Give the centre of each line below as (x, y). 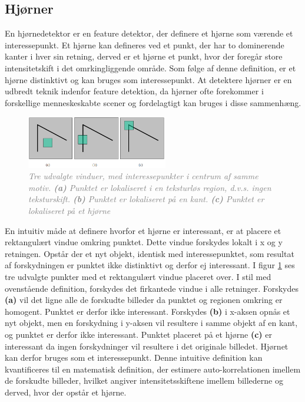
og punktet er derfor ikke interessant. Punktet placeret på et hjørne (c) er (138, 335)
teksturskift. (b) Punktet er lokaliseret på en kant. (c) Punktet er (146, 199)
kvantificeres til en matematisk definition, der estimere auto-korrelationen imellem (153, 369)
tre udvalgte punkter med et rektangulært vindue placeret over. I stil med (138, 277)
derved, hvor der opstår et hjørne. (66, 392)
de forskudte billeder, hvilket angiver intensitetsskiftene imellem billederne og (144, 380)
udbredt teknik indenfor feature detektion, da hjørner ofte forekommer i (134, 91)
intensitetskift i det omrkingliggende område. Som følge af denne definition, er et (150, 67)
